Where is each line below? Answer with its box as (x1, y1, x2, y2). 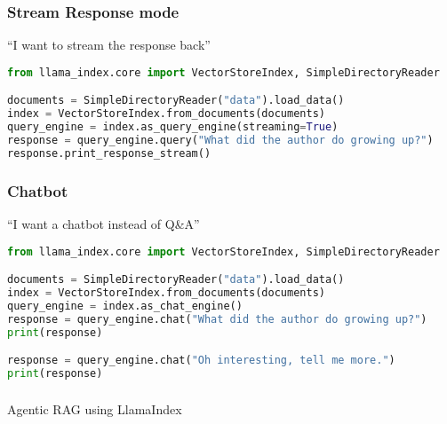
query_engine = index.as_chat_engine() (7, 299, 243, 312)
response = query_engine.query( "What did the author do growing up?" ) (7, 133, 434, 146)
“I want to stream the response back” (7, 35, 211, 54)
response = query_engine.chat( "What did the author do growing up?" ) (7, 312, 427, 326)
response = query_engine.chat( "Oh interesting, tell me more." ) (7, 354, 395, 367)
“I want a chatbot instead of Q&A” (7, 214, 200, 232)
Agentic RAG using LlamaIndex (7, 399, 182, 418)
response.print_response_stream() (7, 146, 212, 160)
